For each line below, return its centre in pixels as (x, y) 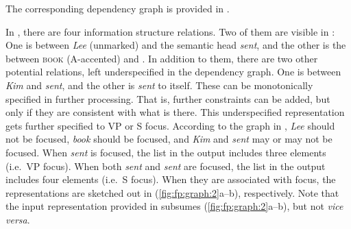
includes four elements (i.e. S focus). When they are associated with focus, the (171, 179)
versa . (18, 219)
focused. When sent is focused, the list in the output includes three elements (166, 152)
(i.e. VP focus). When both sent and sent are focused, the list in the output (166, 166)
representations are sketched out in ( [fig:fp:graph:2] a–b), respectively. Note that (172, 192)
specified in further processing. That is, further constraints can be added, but (168, 98)
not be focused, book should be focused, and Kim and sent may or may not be (169, 139)
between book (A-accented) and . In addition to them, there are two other (162, 58)
